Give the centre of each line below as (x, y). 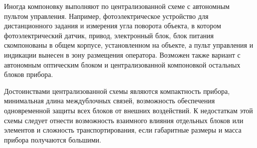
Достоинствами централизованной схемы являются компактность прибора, (117, 91)
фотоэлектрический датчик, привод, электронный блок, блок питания (109, 35)
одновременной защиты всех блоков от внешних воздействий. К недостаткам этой (128, 110)
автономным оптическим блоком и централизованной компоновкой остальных (122, 64)
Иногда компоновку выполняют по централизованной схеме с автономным (117, 6)
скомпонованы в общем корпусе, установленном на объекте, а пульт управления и (129, 45)
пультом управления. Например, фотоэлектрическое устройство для (106, 16)
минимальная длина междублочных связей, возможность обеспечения (110, 101)
